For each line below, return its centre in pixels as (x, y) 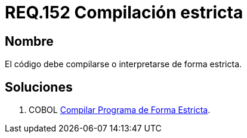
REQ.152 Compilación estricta (124, 12)
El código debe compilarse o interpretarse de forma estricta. (123, 64)
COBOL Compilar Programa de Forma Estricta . (120, 110)
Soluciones (39, 87)
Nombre (29, 41)
